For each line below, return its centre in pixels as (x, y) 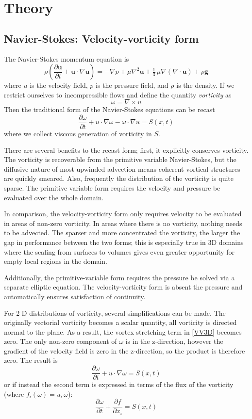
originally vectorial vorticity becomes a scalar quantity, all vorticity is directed (120, 322)
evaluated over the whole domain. (54, 197)
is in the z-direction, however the (174, 341)
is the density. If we (205, 85)
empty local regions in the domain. (56, 261)
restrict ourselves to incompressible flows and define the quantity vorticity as (118, 94)
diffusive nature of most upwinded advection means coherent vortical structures (122, 169)
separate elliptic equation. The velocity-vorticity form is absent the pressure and (123, 287)
